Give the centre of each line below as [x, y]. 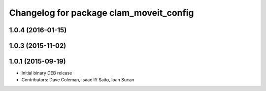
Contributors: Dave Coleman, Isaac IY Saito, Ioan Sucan [78, 80]
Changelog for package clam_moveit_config [101, 13]
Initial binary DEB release [47, 73]
